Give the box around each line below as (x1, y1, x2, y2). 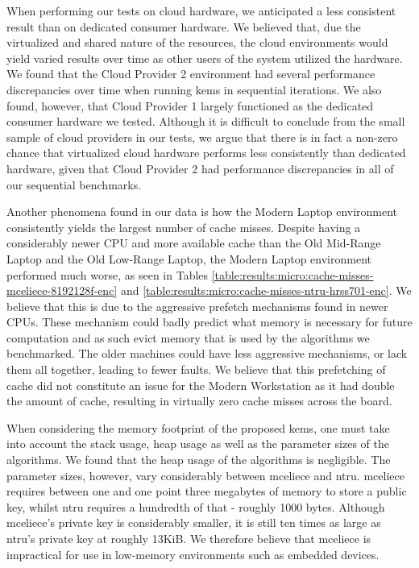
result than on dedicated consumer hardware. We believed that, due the (6, 18, 361, 35)
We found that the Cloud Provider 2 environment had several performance (6, 65, 375, 82)
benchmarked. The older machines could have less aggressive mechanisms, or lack (6, 345, 408, 362)
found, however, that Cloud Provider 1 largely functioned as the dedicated (6, 97, 374, 114)
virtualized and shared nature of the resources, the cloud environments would (6, 34, 388, 51)
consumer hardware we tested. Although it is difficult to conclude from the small (6, 113, 405, 130)
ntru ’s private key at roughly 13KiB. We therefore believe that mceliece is (6, 530, 371, 546)
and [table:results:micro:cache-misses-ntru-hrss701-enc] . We (120, 282, 412, 299)
